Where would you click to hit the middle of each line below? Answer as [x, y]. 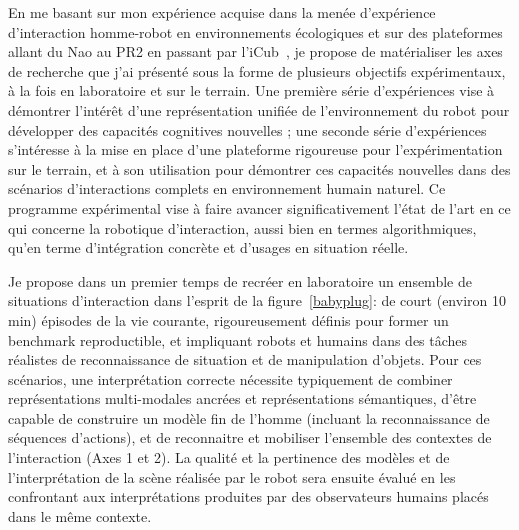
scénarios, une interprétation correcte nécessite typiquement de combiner [230, 378]
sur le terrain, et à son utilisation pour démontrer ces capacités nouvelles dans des [259, 168]
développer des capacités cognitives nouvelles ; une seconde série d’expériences [247, 129]
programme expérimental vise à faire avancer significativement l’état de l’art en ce [259, 207]
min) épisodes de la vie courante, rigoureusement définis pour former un [228, 319]
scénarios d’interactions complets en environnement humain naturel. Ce [227, 188]
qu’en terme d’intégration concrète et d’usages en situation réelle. [208, 247]
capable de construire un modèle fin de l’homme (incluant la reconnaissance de [249, 417]
